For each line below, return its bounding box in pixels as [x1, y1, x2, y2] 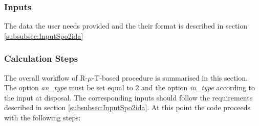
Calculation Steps [4, 52, 78, 65]
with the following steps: [4, 112, 81, 122]
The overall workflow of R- [4, 72, 88, 83]
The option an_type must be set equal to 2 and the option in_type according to [4, 82, 255, 93]
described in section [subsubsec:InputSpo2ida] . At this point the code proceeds [4, 102, 250, 113]
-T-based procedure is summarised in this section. [92, 72, 248, 83]
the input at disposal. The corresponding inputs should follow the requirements [4, 92, 253, 103]
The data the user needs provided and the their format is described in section [4, 20, 248, 31]
